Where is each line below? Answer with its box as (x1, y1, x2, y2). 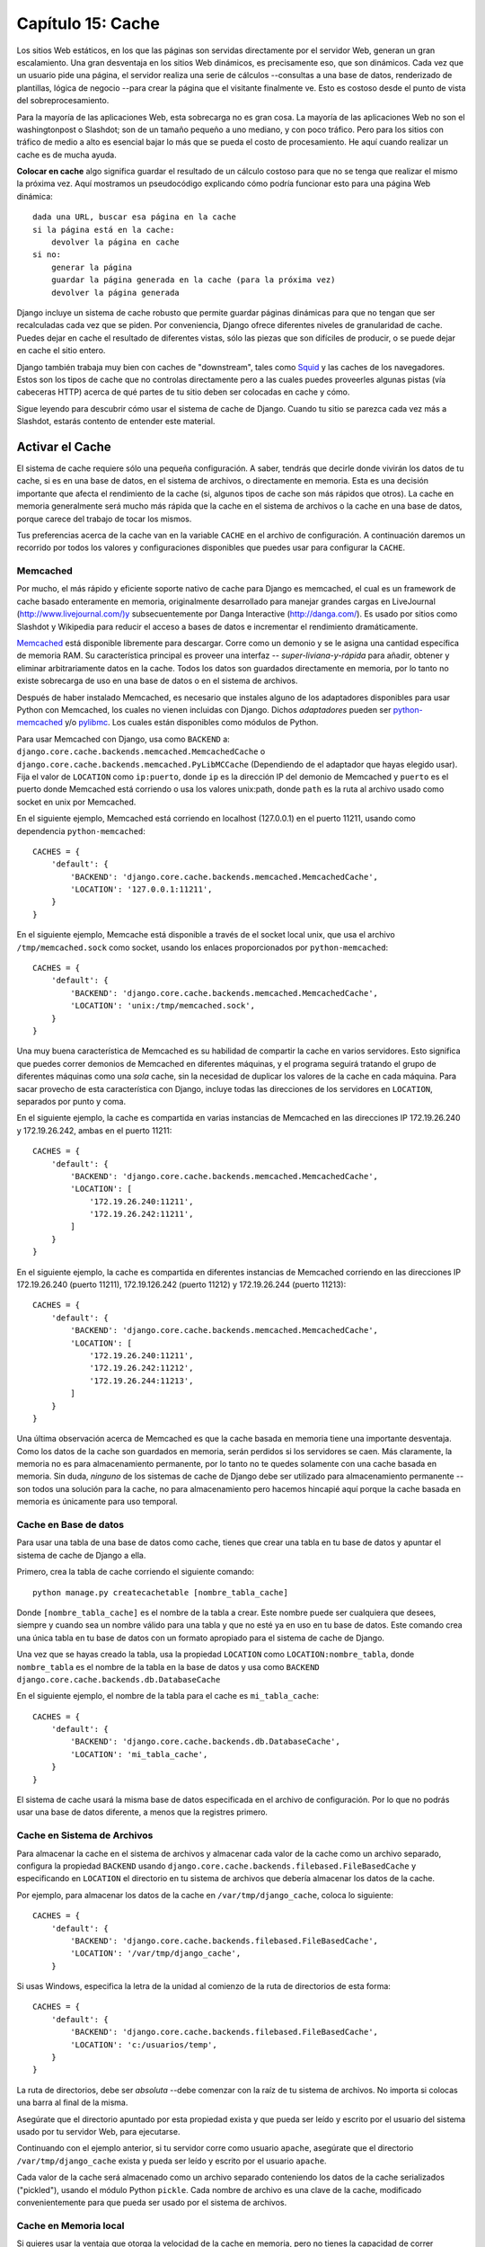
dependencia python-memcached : (16, 825, 145, 836)
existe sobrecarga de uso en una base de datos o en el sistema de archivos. (16, 675, 298, 687)
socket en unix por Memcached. (16, 796, 137, 807)
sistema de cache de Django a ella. (16, 1550, 146, 1560)
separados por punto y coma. (16, 1096, 126, 1106)
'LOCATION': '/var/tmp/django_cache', (70, 1949, 242, 1958)
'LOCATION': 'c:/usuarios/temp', (70, 2039, 217, 2049)
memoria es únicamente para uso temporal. (16, 1497, 179, 1507)
